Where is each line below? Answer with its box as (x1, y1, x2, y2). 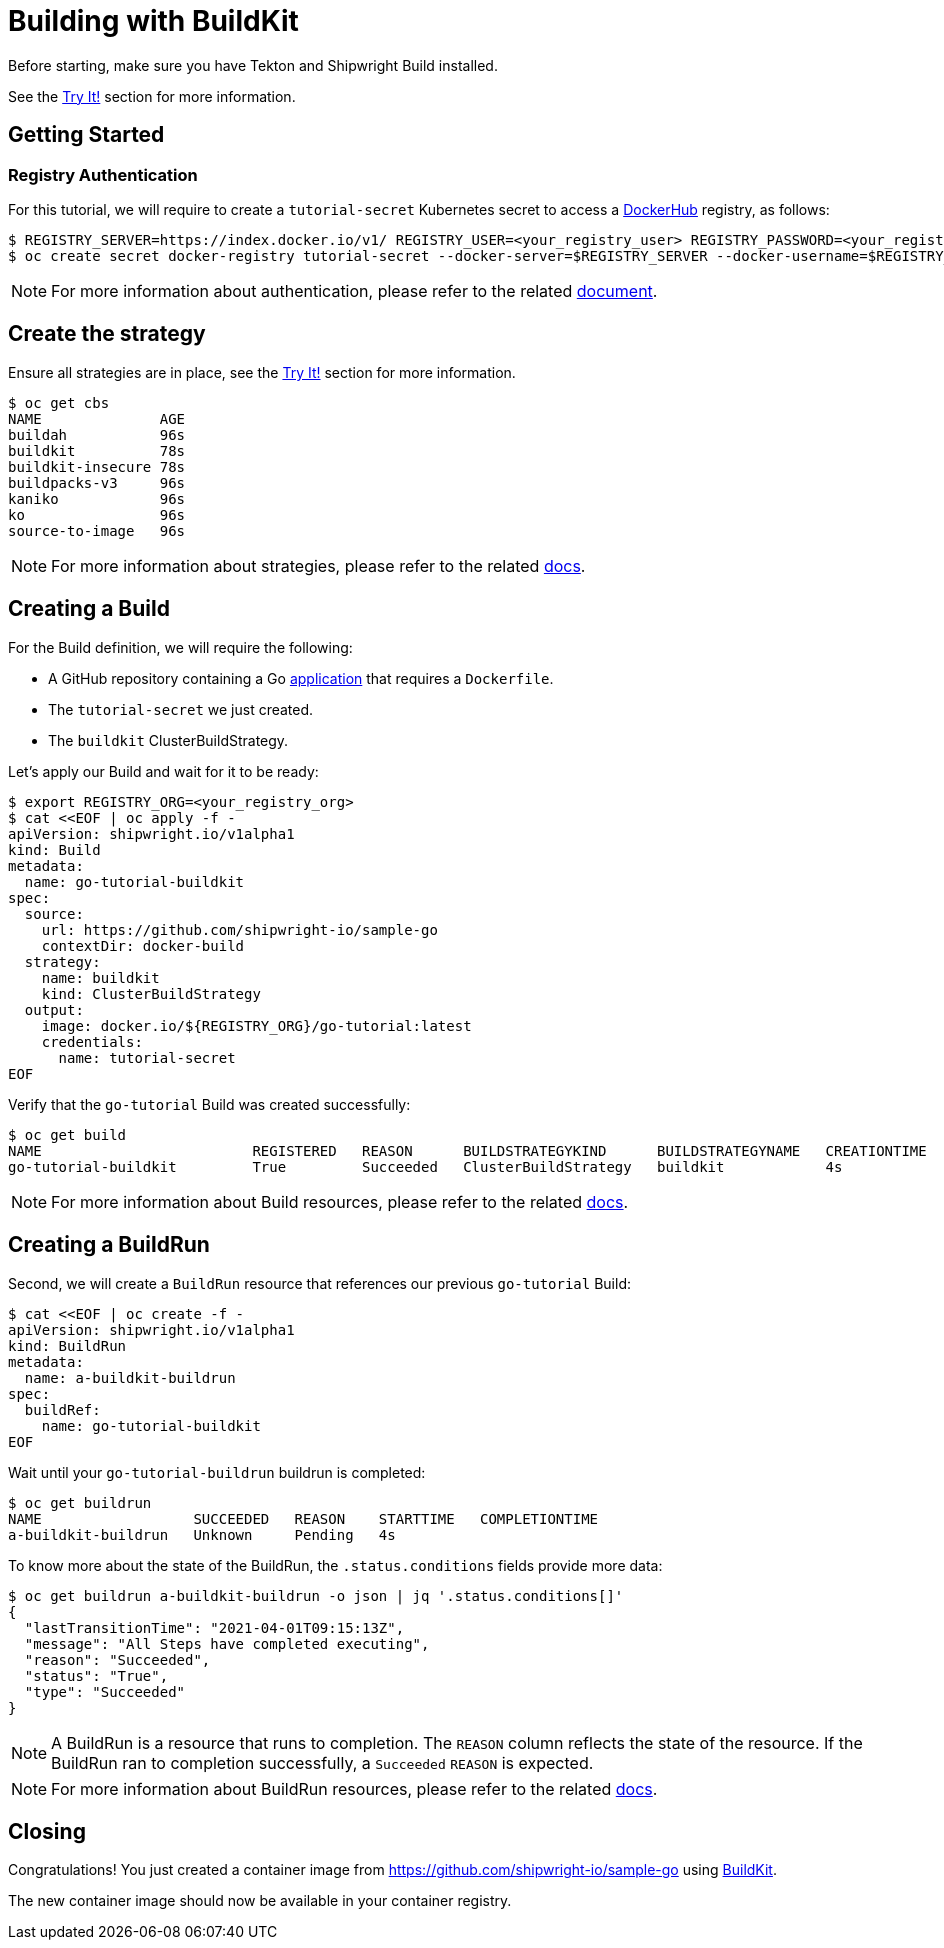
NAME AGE (8, 410, 186, 427)
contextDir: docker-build (41, 937, 245, 954)
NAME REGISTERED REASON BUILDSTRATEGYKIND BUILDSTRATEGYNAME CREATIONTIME (8, 1142, 927, 1159)
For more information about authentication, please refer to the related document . (51, 280, 658, 301)
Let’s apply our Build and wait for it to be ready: (8, 762, 319, 780)
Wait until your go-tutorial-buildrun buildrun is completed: (8, 1463, 426, 1481)
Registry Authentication (8, 164, 198, 185)
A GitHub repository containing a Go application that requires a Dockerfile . (48, 669, 554, 687)
